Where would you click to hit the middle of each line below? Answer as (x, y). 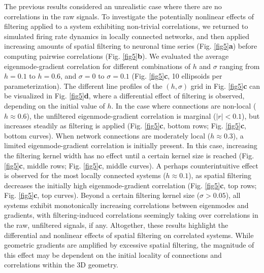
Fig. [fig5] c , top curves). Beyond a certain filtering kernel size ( (102, 195)
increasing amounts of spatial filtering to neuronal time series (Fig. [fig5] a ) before (131, 46)
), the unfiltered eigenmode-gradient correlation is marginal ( (121, 115)
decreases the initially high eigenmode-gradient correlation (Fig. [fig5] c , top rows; (130, 185)
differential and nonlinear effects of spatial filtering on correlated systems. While (129, 235)
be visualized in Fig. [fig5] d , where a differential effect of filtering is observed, (124, 96)
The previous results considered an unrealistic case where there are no (113, 6)
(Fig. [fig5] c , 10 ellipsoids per (177, 76)
